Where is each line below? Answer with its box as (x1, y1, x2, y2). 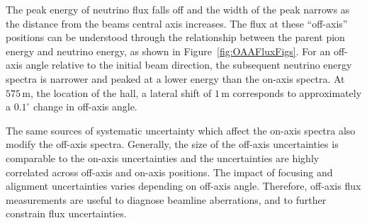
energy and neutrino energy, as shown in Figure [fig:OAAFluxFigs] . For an (6, 43, 331, 58)
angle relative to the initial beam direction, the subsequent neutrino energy (26, 57, 352, 72)
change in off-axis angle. (33, 99, 137, 114)
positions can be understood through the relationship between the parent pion (6, 30, 345, 45)
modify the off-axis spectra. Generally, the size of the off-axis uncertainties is (6, 137, 339, 151)
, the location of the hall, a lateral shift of (30, 85, 212, 100)
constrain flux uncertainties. (6, 206, 127, 221)
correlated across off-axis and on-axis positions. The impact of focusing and (6, 164, 333, 179)
